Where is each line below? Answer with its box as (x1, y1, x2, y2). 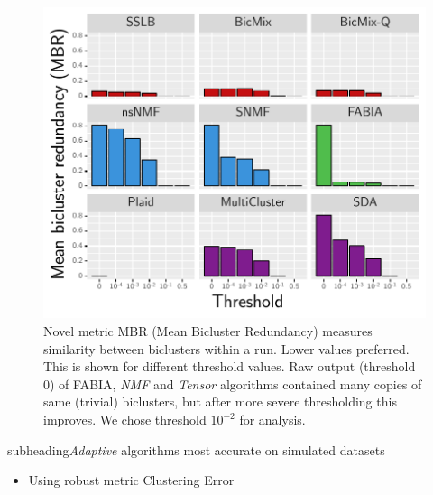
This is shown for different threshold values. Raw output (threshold (43, 357, 416, 376)
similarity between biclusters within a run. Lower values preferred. (43, 339, 410, 358)
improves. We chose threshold (43, 410, 207, 428)
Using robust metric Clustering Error (28, 471, 235, 490)
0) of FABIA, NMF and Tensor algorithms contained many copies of (43, 374, 422, 393)
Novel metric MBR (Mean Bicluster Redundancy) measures (43, 322, 373, 341)
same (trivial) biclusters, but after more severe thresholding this (43, 392, 397, 411)
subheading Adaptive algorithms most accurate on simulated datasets (7, 440, 385, 459)
